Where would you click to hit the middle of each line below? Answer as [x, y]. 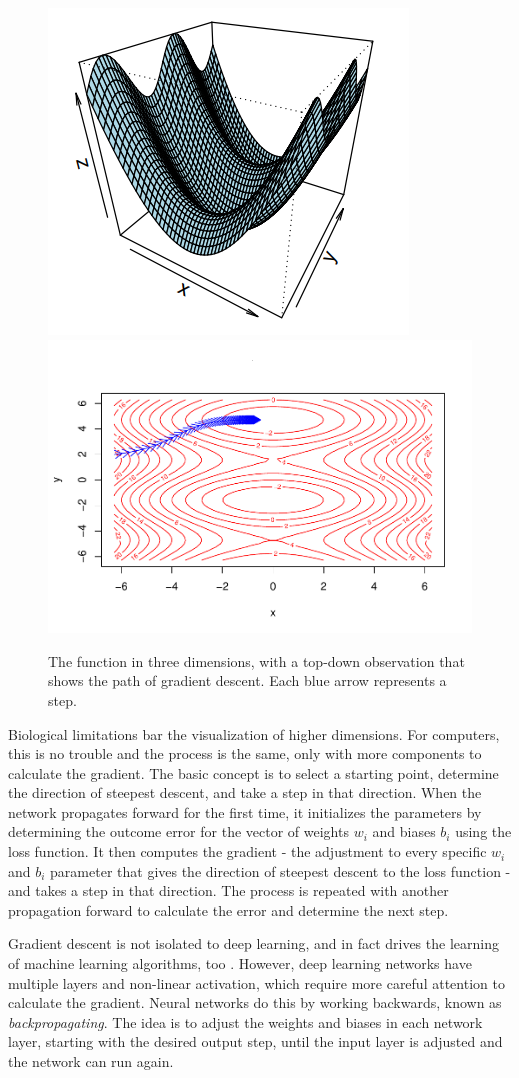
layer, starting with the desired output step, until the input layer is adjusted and [255, 1041]
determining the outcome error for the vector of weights [178, 831]
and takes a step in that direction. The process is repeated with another [228, 890]
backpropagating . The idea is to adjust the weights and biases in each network [245, 1021]
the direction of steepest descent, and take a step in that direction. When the [245, 792]
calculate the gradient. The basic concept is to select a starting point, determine [253, 772]
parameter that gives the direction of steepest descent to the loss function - [280, 870]
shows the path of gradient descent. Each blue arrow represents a [247, 680]
